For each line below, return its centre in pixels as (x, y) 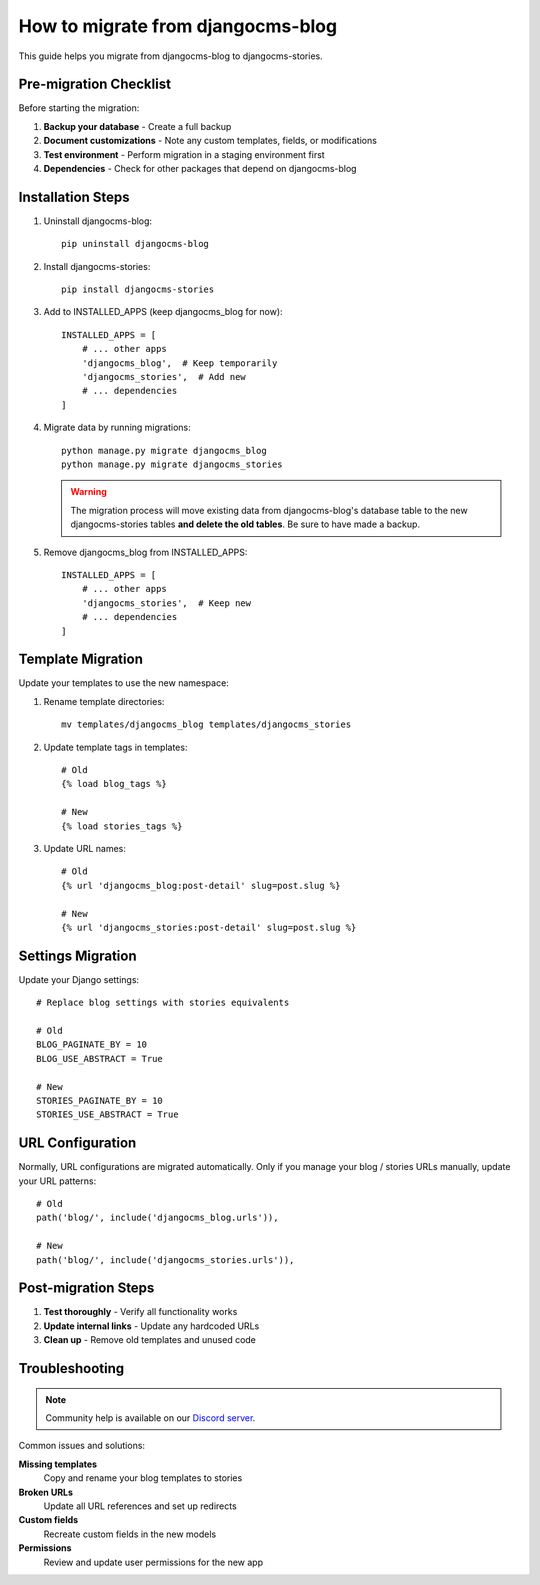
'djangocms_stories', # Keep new (166, 603)
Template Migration (81, 659)
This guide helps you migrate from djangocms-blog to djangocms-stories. (171, 56)
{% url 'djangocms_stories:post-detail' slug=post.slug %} (209, 927)
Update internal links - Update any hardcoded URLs (151, 1326)
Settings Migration (77, 955)
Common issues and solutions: (81, 1446)
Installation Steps (74, 196)
